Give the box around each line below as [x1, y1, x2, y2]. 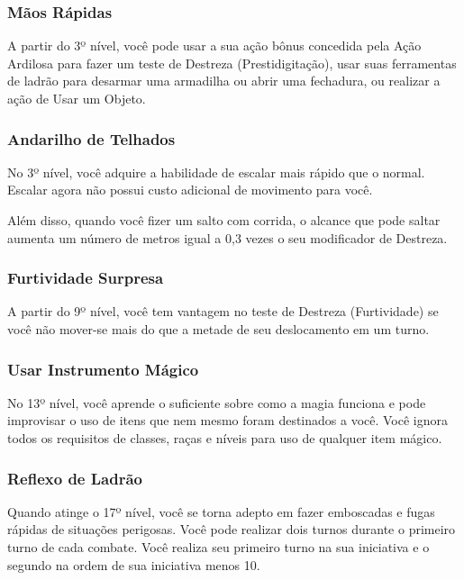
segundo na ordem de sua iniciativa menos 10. [7, 555, 260, 574]
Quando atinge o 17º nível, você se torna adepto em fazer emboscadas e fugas [7, 502, 435, 521]
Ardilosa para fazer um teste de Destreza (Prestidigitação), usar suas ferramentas [7, 53, 457, 72]
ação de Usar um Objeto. [7, 89, 146, 107]
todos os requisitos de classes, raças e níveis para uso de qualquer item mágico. [7, 429, 442, 447]
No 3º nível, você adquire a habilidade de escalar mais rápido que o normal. [7, 162, 425, 181]
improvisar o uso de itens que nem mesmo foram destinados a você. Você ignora [7, 411, 449, 430]
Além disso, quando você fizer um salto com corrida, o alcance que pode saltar [7, 211, 441, 229]
